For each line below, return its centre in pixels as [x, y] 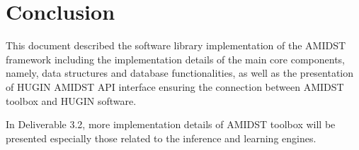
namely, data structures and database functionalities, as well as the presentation [180, 73]
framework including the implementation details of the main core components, [175, 59]
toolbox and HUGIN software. [71, 100]
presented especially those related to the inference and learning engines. [161, 138]
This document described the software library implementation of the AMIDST [176, 45]
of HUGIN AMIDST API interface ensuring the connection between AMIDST [175, 86]
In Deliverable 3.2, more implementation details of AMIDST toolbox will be [171, 124]
